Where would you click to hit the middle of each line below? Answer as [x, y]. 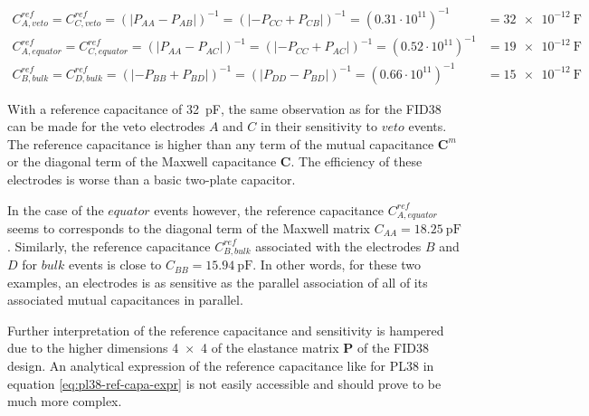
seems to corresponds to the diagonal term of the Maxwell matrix [189, 228]
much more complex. [65, 401]
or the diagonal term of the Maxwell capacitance [142, 161]
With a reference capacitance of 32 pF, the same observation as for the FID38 [224, 108]
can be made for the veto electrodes [106, 126]
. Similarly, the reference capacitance [109, 246]
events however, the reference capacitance [269, 209]
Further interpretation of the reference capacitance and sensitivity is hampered [226, 330]
